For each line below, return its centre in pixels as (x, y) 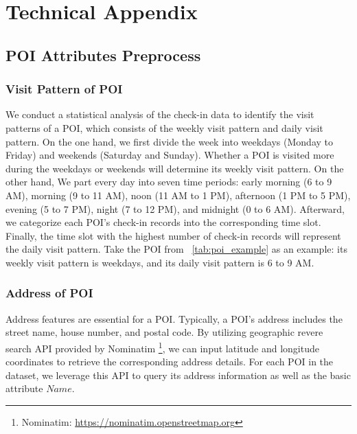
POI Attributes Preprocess (103, 55)
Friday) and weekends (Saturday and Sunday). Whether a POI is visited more (170, 155)
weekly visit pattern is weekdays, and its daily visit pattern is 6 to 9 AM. (160, 262)
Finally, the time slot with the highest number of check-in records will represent (173, 235)
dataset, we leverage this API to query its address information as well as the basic (178, 375)
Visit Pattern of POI (64, 89)
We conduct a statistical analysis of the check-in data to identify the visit (160, 114)
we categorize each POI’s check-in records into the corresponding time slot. (163, 222)
